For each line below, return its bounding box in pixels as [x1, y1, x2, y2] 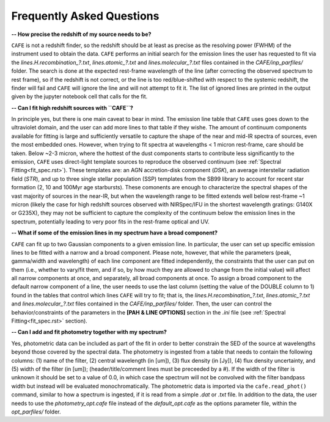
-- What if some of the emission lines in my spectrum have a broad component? [11, 229, 218, 236]
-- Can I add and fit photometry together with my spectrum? [11, 329, 167, 336]
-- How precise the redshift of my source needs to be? [11, 31, 152, 38]
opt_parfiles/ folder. [11, 408, 61, 415]
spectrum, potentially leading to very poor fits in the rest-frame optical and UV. [11, 217, 210, 225]
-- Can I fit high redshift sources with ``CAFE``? [11, 104, 134, 111]
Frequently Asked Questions [11, 9, 159, 23]
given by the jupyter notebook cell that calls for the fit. [11, 93, 148, 100]
